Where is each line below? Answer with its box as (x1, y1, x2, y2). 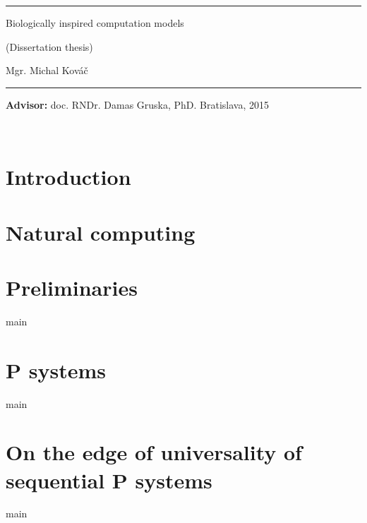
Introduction (6, 162, 131, 191)
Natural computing (6, 217, 195, 246)
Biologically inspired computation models (6, 16, 184, 30)
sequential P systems (6, 465, 212, 494)
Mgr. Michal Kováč (6, 63, 88, 78)
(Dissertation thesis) (6, 39, 93, 54)
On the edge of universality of (6, 438, 302, 467)
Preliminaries (6, 272, 138, 301)
